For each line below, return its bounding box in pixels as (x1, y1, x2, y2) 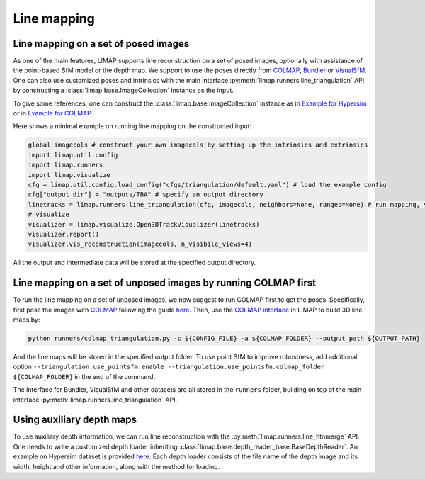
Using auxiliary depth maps (13, 414, 137, 426)
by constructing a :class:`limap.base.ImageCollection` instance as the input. (13, 86, 234, 95)
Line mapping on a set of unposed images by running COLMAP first (13, 277, 317, 289)
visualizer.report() (28, 230, 99, 238)
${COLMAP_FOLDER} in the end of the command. (13, 372, 156, 381)
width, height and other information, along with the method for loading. (13, 462, 220, 470)
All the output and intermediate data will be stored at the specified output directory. (13, 259, 256, 267)
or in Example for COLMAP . (13, 109, 93, 118)
